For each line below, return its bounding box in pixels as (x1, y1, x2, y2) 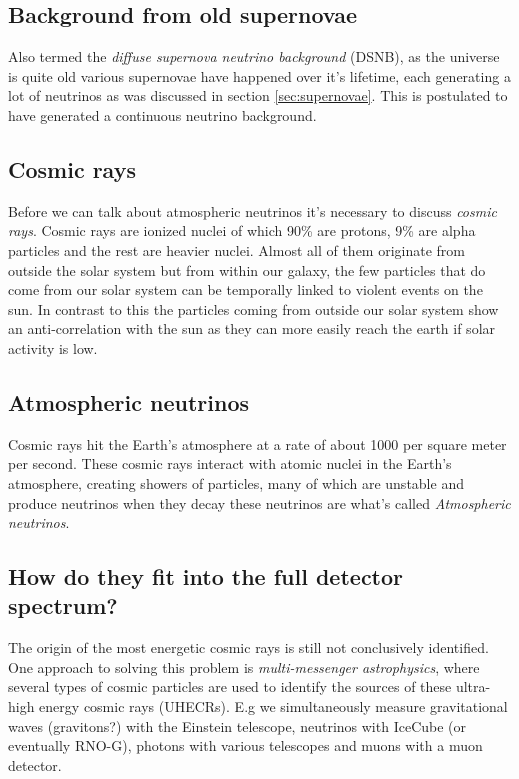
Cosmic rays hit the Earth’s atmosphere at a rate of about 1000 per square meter (8, 433, 507, 454)
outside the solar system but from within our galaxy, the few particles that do (8, 259, 486, 280)
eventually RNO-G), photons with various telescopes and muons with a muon (8, 735, 483, 756)
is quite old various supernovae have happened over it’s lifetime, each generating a (8, 65, 511, 86)
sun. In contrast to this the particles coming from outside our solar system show (8, 298, 499, 319)
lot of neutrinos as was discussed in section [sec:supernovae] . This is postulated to (8, 85, 508, 106)
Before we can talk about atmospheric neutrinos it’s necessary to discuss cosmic (8, 200, 497, 221)
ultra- (455, 676, 491, 697)
